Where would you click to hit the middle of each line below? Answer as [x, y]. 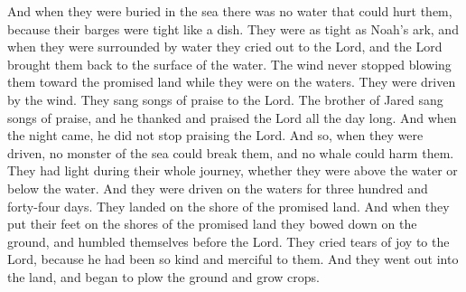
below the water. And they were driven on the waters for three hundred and [218, 188]
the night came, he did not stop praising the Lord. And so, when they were [215, 135]
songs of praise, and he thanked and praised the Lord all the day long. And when [232, 117]
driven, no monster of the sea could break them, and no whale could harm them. [231, 152]
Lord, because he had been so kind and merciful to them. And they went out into [233, 259]
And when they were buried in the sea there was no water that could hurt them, [230, 11]
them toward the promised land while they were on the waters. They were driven [232, 82]
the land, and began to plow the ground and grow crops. [163, 276]
